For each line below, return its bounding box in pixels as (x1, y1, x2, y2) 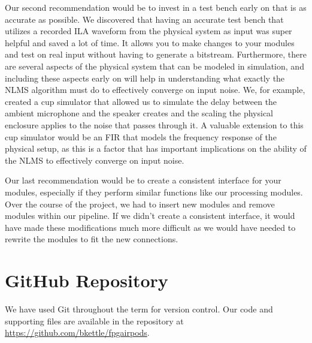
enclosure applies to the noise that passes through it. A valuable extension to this (5, 118, 304, 131)
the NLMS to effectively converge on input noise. (5, 154, 184, 166)
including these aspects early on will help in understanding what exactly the (5, 71, 285, 84)
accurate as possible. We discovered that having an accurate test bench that (5, 13, 284, 25)
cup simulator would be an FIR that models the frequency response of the (5, 130, 277, 143)
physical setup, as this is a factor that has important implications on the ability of (5, 142, 307, 155)
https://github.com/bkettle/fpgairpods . (5, 326, 150, 339)
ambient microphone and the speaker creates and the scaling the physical (5, 107, 274, 119)
